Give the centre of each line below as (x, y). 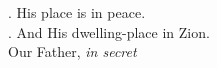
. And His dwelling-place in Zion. (109, 31)
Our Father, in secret (72, 51)
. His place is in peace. (77, 12)
